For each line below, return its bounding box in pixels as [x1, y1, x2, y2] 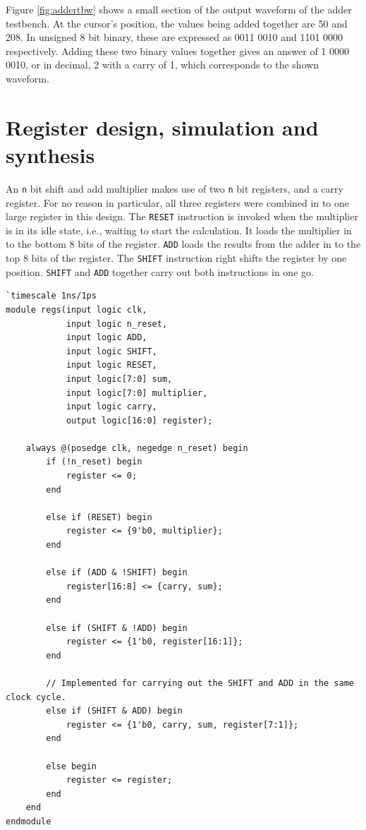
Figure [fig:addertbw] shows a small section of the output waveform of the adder [6, 2, 352, 16]
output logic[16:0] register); [66, 415, 213, 426]
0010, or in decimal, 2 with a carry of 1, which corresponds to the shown [6, 57, 319, 72]
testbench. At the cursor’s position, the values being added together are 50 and [6, 16, 348, 30]
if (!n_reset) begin [46, 457, 142, 467]
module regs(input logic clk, [6, 304, 147, 315]
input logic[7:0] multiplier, [66, 387, 208, 398]
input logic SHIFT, [66, 346, 157, 356]
